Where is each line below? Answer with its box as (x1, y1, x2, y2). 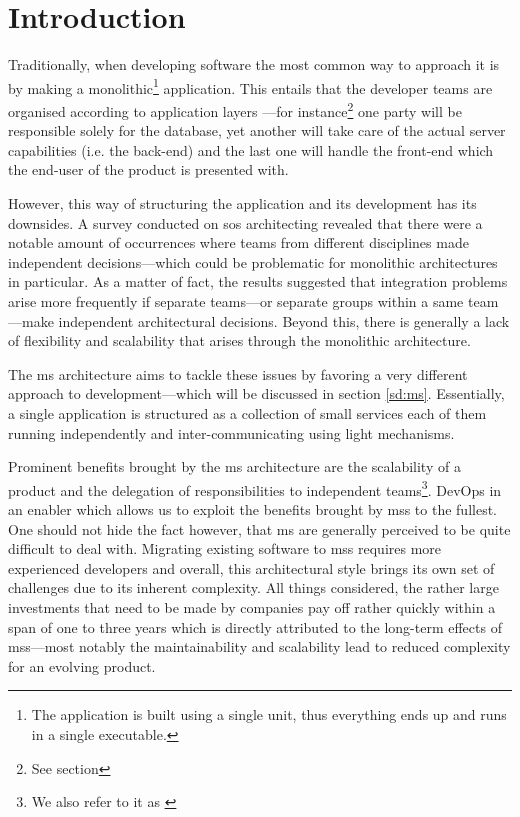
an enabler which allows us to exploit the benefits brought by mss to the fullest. (8, 498, 497, 519)
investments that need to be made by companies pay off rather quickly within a (8, 596, 496, 617)
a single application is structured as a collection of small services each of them (8, 402, 487, 423)
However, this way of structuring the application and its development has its (8, 193, 477, 213)
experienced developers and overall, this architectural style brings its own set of (8, 557, 495, 578)
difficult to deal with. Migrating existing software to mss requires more (8, 538, 442, 559)
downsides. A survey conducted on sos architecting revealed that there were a (8, 212, 483, 233)
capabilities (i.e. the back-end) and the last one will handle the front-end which (8, 139, 494, 160)
